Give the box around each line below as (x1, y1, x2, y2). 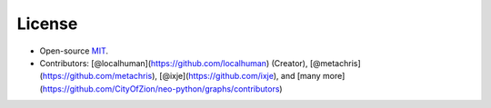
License (16, 14, 78, 34)
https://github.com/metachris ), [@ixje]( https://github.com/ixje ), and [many (42, 71, 322, 82)
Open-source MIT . (39, 45, 109, 56)
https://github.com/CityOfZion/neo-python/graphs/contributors (42, 83, 280, 94)
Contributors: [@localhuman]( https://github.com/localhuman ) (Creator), (39, 57, 308, 68)
